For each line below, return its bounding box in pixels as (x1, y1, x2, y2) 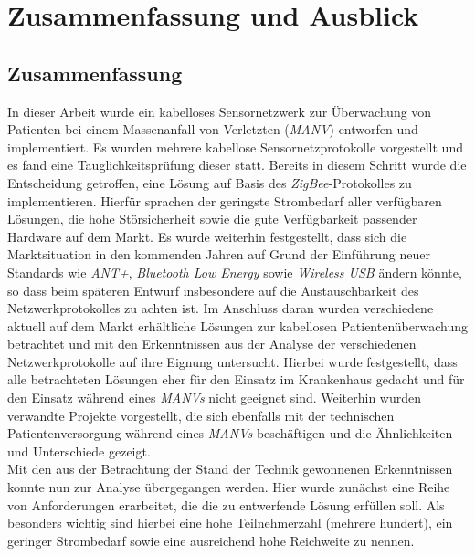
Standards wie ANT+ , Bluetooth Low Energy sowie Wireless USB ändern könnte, (7, 262, 462, 281)
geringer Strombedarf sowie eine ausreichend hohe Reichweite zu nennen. (7, 530, 415, 550)
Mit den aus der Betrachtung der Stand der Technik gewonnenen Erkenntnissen (7, 459, 453, 478)
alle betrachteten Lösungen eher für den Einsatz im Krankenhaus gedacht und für (7, 370, 465, 389)
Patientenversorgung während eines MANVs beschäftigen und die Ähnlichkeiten (7, 424, 453, 443)
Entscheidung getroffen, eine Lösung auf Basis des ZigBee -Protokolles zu (7, 173, 412, 192)
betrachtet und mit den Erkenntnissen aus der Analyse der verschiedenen (7, 334, 417, 353)
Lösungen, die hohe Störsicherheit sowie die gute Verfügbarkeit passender (7, 209, 417, 228)
